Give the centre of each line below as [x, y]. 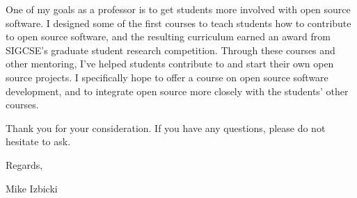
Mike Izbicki [32, 188]
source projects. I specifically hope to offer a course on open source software [167, 77]
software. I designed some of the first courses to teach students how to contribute [178, 23]
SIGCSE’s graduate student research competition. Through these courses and [170, 50]
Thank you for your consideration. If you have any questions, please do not [166, 127]
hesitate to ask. [38, 141]
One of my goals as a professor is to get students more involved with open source [178, 9]
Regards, [24, 164]
